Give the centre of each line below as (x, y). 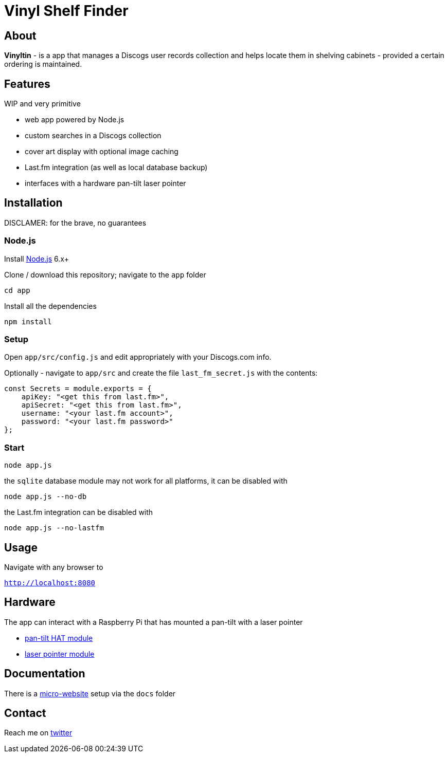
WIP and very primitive (42, 104)
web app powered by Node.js (75, 120)
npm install (28, 321)
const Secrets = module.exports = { (78, 389)
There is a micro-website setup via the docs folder (90, 693)
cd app (17, 290)
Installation (33, 203)
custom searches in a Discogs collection (93, 136)
